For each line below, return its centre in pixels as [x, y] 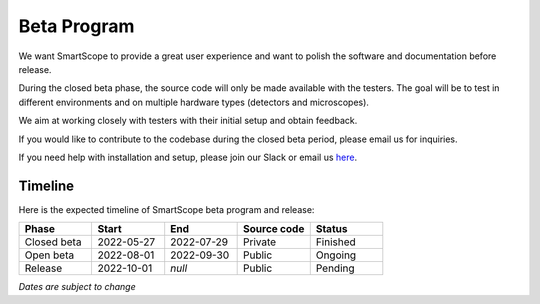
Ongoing [336, 255]
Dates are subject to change [77, 287]
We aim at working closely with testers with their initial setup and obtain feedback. [188, 121]
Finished [336, 242]
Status [331, 229]
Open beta [49, 255]
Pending [335, 268]
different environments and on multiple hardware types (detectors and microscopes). [194, 102]
